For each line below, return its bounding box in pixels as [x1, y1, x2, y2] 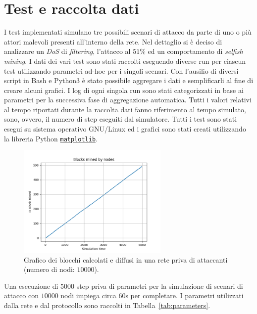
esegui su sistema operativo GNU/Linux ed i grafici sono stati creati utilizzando [4, 124, 246, 134]
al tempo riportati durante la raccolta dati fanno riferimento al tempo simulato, [4, 104, 246, 114]
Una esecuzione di [4, 280, 58, 291]
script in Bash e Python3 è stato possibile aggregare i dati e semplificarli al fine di [4, 75, 254, 86]
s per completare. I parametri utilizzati [125, 290, 244, 301]
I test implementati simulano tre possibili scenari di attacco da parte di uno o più [4, 27, 252, 37]
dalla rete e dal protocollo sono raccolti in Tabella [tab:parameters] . [4, 300, 210, 310]
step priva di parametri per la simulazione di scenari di [76, 280, 243, 291]
